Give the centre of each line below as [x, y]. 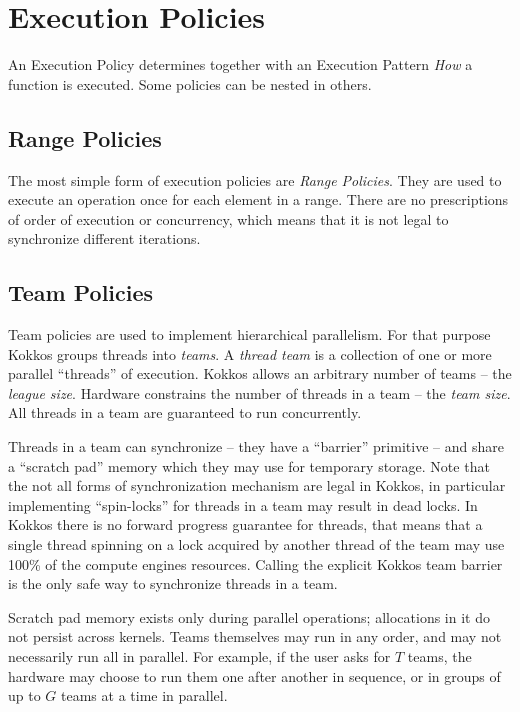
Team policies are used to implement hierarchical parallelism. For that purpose [249, 334]
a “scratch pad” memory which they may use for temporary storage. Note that [249, 465]
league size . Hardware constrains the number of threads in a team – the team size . [259, 392]
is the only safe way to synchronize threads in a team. [173, 583]
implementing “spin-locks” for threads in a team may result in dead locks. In [243, 504]
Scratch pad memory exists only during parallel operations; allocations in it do [249, 616]
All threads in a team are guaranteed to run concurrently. [185, 412]
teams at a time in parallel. [144, 695]
